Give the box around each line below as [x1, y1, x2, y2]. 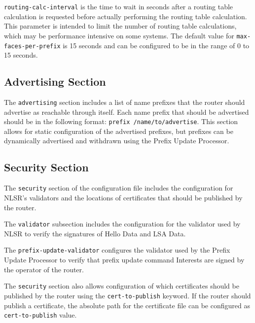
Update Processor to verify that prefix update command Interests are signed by [4, 255, 245, 264]
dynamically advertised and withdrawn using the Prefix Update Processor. [4, 135, 229, 146]
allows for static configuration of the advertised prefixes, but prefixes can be [4, 126, 233, 136]
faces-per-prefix [4, 42, 61, 50]
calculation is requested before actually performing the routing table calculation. [4, 11, 247, 21]
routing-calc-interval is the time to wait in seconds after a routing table [4, 1, 233, 11]
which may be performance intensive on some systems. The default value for [4, 30, 234, 40]
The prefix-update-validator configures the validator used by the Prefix [4, 245, 230, 255]
